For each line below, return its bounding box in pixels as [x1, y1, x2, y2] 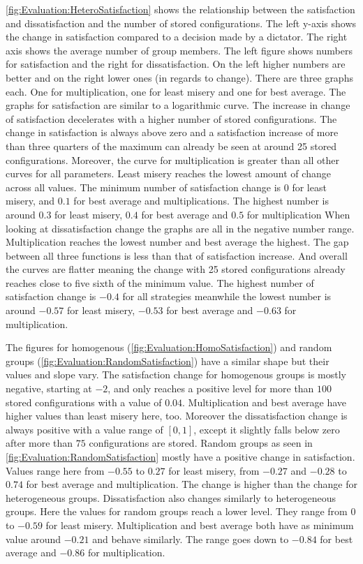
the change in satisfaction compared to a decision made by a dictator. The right [6, 29, 348, 44]
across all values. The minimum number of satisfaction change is [6, 179, 281, 194]
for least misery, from [168, 463, 260, 477]
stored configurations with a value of [6, 394, 162, 409]
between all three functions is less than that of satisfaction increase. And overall [6, 248, 348, 262]
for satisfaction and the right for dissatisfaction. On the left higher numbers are [6, 57, 346, 71]
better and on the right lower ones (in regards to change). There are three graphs [6, 70, 353, 84]
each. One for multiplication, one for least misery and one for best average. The [6, 84, 346, 98]
